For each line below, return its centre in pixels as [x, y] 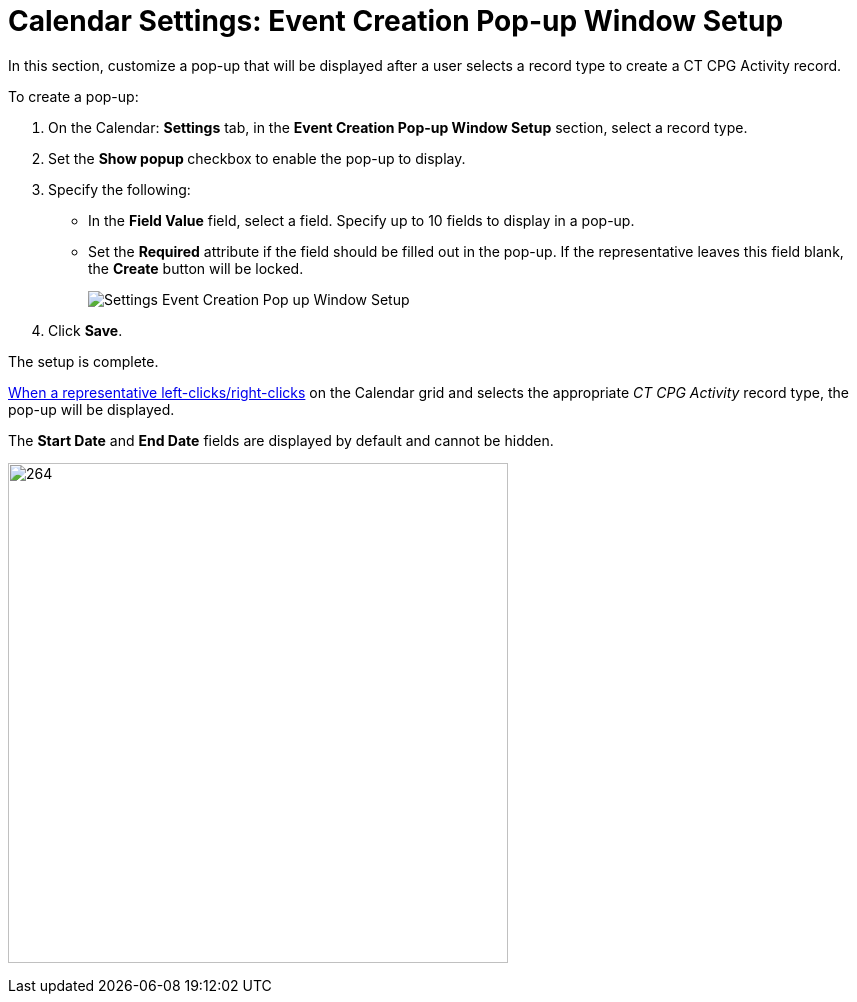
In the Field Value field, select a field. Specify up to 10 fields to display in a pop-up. [361, 220]
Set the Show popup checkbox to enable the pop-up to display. [257, 158]
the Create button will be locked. [196, 268]
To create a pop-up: [73, 96]
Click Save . [85, 330]
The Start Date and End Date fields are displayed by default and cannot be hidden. [281, 440]
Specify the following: [119, 189]
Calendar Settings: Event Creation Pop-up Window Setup [396, 21]
